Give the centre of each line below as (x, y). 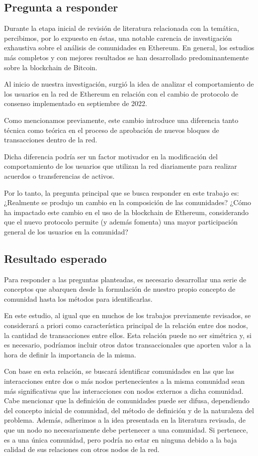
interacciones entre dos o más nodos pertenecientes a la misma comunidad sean (125, 381)
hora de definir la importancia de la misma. (70, 354)
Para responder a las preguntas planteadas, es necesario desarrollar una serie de (125, 279)
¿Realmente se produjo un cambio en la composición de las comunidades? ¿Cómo (128, 202)
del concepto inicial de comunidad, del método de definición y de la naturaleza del (129, 410)
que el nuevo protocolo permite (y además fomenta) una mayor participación (121, 222)
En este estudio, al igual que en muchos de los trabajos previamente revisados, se (128, 315)
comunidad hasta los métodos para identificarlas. (78, 298)
